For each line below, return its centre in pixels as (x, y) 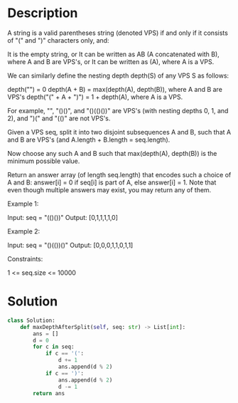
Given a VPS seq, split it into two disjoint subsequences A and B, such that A (119, 132)
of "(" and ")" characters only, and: (58, 40)
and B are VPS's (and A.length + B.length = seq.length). (89, 140)
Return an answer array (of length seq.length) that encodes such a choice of (119, 174)
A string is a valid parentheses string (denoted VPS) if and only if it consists (118, 33)
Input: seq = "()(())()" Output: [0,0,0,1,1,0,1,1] (70, 245)
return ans (49, 393)
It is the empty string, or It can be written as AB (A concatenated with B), (114, 54)
